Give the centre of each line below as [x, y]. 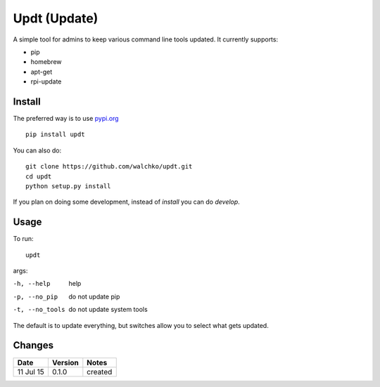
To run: [24, 239]
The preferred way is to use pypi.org [66, 119]
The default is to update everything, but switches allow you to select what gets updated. [141, 325]
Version [65, 362]
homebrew [46, 62]
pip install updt [55, 135]
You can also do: [37, 150]
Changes [33, 345]
